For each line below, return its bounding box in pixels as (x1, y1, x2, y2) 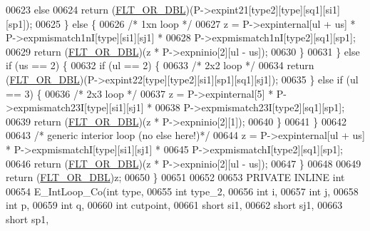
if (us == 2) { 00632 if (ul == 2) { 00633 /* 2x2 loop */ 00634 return (6, 58, 314, 73)
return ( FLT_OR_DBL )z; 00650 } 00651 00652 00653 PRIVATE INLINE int (6, 170, 345, 185)
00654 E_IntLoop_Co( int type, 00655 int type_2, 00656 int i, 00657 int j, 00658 (6, 183, 359, 198)
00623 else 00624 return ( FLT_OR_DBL (6, 2, 186, 16)
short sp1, (6, 211, 49, 226)
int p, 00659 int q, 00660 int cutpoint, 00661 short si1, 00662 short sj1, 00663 (6, 197, 343, 212)
